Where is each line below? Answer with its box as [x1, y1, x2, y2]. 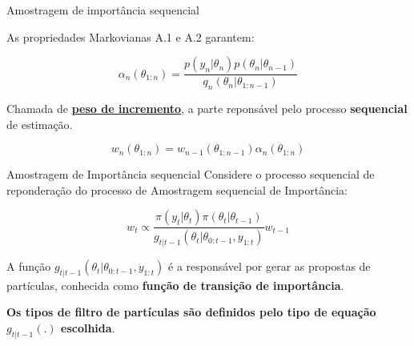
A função [6, 258, 51, 275]
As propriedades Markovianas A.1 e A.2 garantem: [6, 28, 255, 45]
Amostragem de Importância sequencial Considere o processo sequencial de [6, 166, 375, 183]
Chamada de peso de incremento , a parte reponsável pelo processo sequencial [6, 100, 408, 117]
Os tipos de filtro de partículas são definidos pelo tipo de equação [6, 304, 376, 320]
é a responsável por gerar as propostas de [168, 258, 371, 275]
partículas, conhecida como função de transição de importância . [6, 276, 344, 293]
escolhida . [61, 320, 115, 336]
